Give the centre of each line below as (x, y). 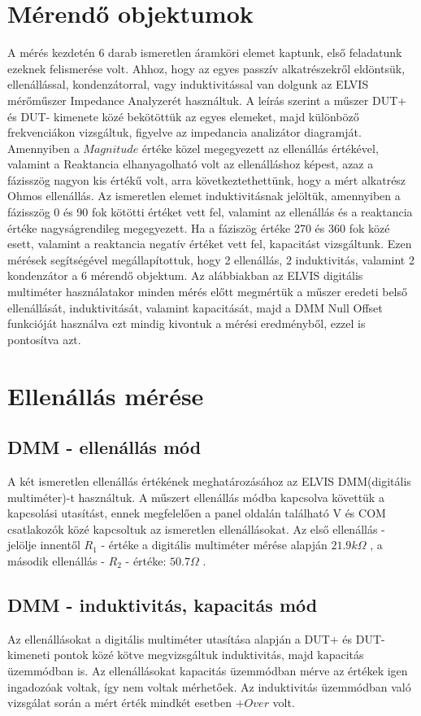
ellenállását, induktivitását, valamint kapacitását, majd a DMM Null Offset (195, 307)
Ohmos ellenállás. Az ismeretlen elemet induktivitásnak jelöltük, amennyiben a (204, 196)
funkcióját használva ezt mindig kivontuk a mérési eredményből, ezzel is (187, 323)
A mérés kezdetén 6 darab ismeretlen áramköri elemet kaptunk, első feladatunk (205, 52)
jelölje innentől (44, 545)
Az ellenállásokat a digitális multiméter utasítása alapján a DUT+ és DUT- (196, 638)
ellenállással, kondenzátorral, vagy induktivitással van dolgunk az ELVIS (188, 84)
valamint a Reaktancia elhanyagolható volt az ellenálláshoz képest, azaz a (191, 164)
